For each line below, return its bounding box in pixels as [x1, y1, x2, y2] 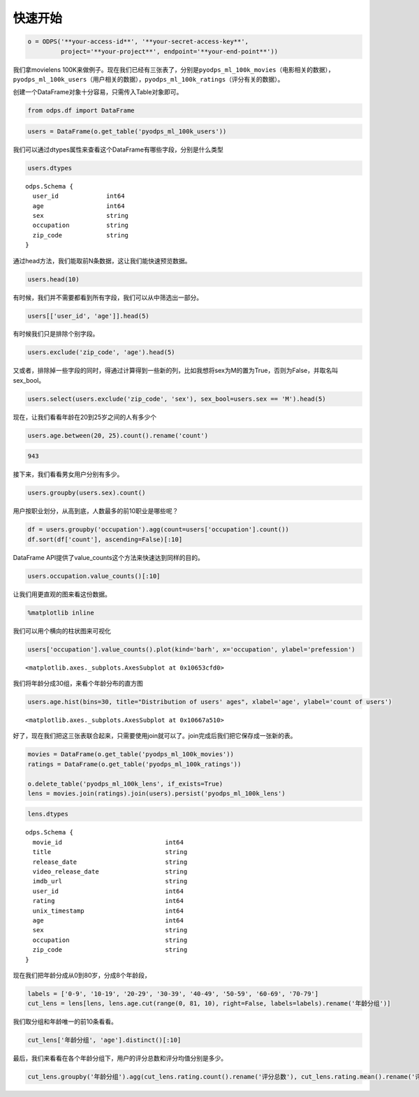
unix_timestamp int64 [32, 906, 184, 915]
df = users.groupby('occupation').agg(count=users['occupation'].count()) [27, 526, 290, 533]
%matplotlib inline [27, 608, 94, 617]
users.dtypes [27, 164, 73, 172]
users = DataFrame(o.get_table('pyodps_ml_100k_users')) [27, 127, 227, 135]
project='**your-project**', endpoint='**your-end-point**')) [60, 47, 279, 55]
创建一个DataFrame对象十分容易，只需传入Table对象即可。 [13, 88, 183, 96]
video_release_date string [32, 868, 188, 876]
